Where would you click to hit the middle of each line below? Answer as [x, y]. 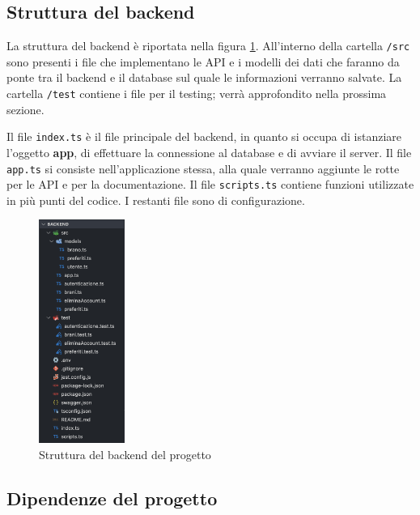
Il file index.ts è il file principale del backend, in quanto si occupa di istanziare [204, 136]
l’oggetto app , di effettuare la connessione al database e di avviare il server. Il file [209, 152]
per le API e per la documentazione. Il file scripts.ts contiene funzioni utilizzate [210, 184]
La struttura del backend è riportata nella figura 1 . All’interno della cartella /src [208, 46]
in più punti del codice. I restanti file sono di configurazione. [156, 200]
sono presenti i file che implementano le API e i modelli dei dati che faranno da [203, 61]
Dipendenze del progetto [112, 498]
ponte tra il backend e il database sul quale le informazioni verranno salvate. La [204, 77]
